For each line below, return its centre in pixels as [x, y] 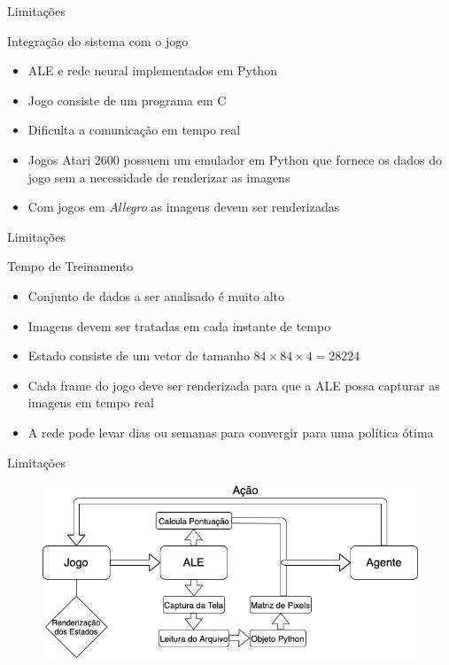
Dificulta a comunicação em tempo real [134, 130]
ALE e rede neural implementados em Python [152, 70]
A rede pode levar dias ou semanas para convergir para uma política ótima [231, 432]
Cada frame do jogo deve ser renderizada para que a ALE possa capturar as [234, 385]
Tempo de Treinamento [70, 266]
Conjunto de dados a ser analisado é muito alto [156, 295]
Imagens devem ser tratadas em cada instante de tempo [179, 325]
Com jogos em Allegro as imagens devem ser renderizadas [184, 207]
